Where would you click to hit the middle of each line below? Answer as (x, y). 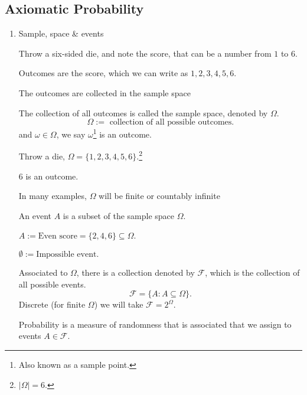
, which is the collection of (252, 272)
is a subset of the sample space (119, 215)
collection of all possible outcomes (171, 123)
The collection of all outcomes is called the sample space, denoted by (143, 112)
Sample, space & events (61, 33)
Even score (58, 236)
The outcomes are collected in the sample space (104, 92)
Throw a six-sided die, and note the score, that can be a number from (145, 53)
